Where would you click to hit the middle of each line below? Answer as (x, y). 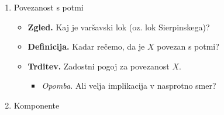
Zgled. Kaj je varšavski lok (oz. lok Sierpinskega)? (119, 27)
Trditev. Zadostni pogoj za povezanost (99, 66)
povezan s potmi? (188, 46)
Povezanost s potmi (49, 7)
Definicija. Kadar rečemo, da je (86, 46)
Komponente (37, 105)
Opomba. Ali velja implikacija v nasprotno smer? (129, 86)
